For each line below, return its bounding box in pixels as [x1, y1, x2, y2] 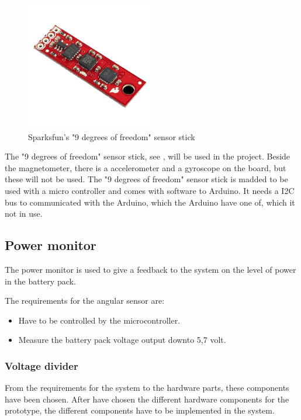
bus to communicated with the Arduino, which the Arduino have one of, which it [5, 196, 295, 208]
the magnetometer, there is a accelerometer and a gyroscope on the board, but [5, 161, 286, 173]
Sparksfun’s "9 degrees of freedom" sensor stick [28, 130, 195, 143]
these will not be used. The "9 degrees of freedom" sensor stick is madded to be [5, 173, 288, 185]
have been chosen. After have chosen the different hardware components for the [5, 393, 289, 405]
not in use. [5, 207, 43, 220]
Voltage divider [5, 358, 78, 373]
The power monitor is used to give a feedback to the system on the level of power [5, 263, 296, 275]
